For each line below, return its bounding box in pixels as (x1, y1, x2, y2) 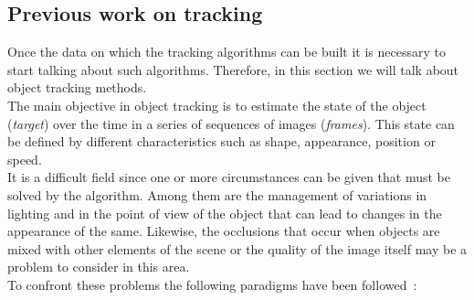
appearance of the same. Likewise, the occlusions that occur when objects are (7, 221, 440, 241)
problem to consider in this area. (7, 257, 190, 276)
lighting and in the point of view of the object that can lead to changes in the (7, 203, 442, 222)
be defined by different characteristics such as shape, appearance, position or (7, 132, 436, 151)
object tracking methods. (7, 78, 147, 97)
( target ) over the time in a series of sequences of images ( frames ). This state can (7, 113, 455, 133)
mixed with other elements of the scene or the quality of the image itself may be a (7, 239, 468, 258)
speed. (7, 149, 42, 168)
